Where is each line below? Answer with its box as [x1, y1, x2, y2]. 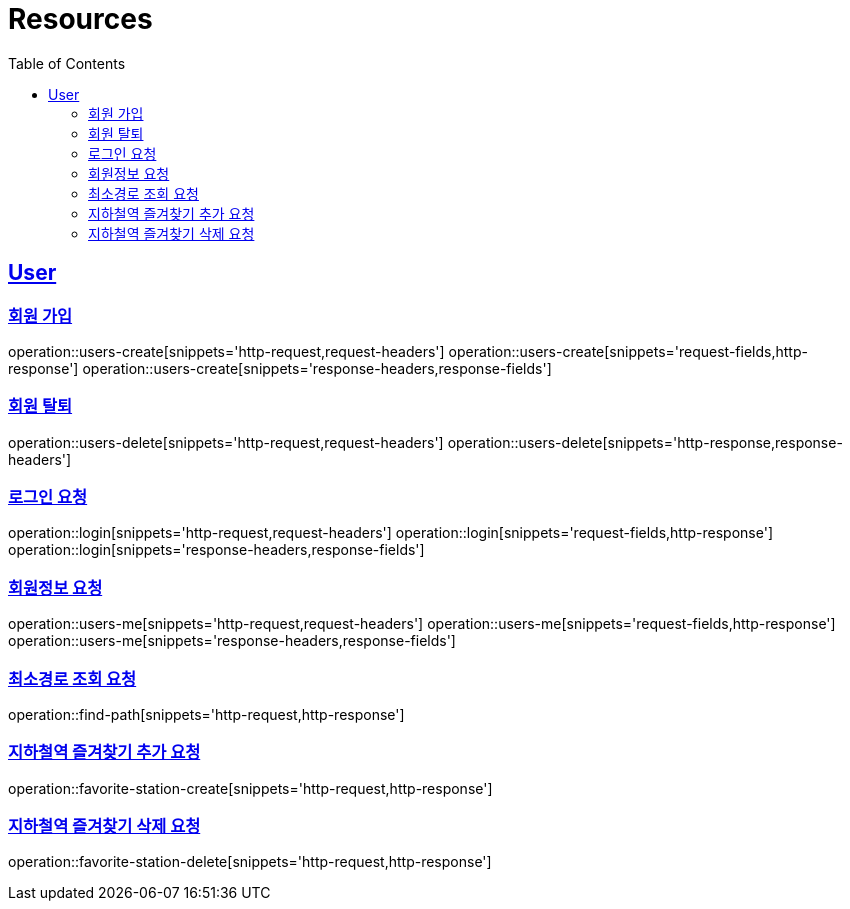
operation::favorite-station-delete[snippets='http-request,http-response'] [8, 853, 492, 871]
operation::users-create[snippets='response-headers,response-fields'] [82, 359, 552, 377]
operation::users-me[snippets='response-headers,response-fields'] [8, 632, 456, 650]
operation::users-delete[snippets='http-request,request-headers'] [8, 433, 444, 451]
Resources [8, 2, 153, 36]
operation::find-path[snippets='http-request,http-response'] [8, 705, 405, 723]
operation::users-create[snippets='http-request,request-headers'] [8, 342, 445, 360]
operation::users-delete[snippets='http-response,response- [447, 433, 843, 451]
